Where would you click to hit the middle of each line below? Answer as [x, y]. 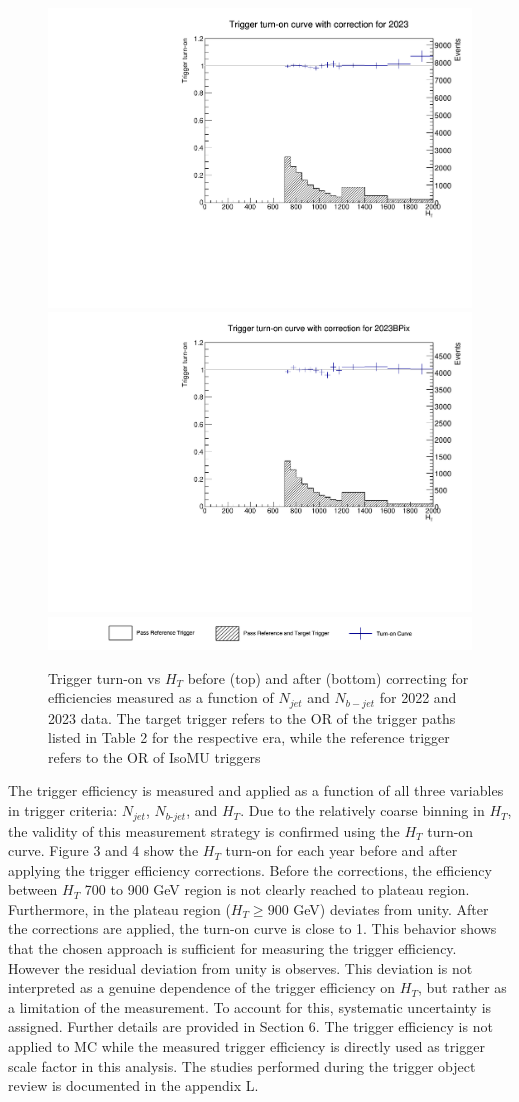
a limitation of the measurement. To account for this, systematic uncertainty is [250, 1006]
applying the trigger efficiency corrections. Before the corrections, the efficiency [250, 869]
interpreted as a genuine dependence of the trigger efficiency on [202, 987]
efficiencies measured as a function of [161, 697]
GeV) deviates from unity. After [391, 908]
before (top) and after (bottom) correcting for [328, 677]
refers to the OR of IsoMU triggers [154, 756]
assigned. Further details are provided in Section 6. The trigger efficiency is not [250, 1026]
